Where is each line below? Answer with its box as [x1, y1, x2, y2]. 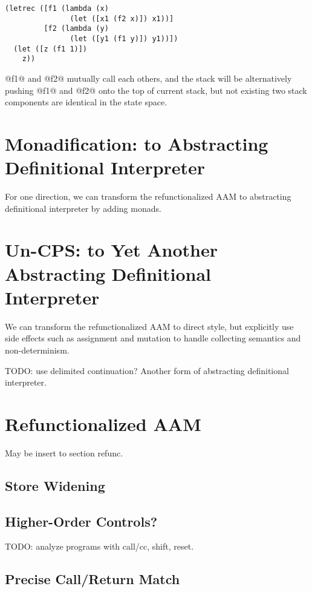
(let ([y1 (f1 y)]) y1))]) [70, 34, 178, 43]
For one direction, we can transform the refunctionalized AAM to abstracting [5, 190, 291, 203]
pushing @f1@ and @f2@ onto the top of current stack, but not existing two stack [5, 84, 307, 96]
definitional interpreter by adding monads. [5, 202, 161, 214]
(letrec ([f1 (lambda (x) [5, 4, 109, 13]
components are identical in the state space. [5, 96, 167, 108]
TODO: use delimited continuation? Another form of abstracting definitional [5, 364, 289, 377]
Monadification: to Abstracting [5, 131, 268, 156]
